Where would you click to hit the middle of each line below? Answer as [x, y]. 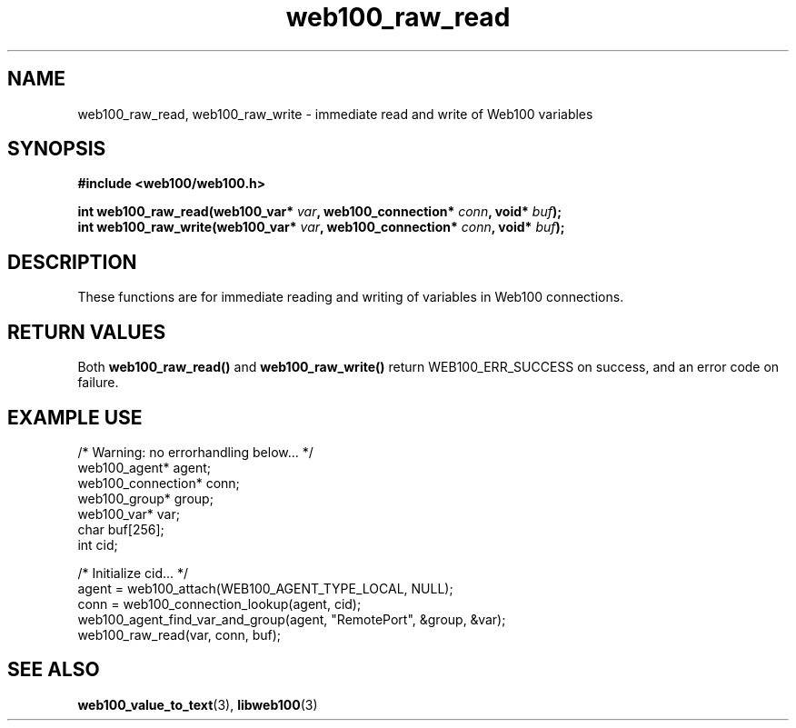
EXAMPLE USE [75, 417]
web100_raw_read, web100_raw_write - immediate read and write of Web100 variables [335, 114]
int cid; [98, 544]
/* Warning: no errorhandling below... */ [195, 452]
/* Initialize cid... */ [133, 573]
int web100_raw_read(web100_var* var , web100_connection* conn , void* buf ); [320, 212]
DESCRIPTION [72, 262]
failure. [98, 383]
